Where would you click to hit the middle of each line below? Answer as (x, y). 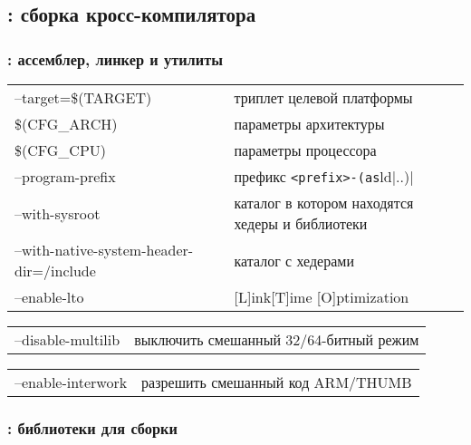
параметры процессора (305, 150)
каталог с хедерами (294, 260)
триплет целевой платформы (323, 97)
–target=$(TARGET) (83, 97)
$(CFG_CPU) (61, 150)
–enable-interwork (71, 382)
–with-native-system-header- (104, 250)
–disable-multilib (67, 339)
